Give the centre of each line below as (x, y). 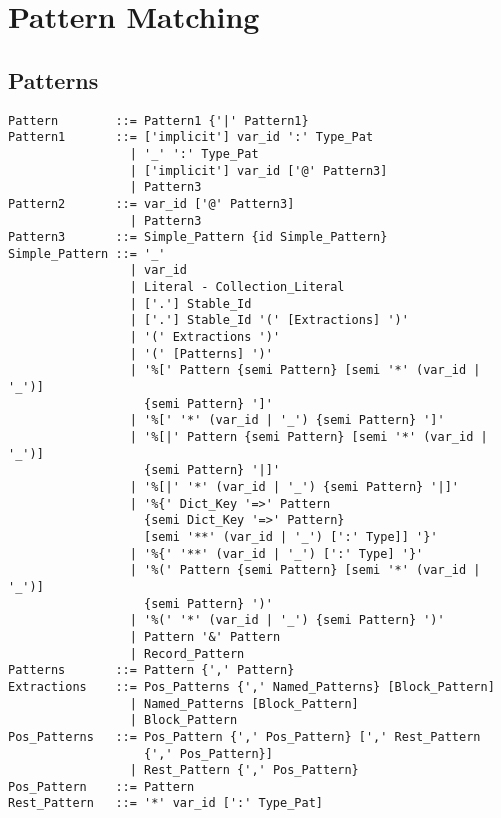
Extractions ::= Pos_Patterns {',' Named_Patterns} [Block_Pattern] (251, 686)
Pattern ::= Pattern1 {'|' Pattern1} (158, 120)
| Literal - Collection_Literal (237, 287)
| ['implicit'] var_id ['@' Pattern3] (258, 170)
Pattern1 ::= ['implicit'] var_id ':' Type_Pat (191, 137)
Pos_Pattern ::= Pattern (101, 786)
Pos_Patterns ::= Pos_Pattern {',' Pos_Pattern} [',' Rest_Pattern (244, 736)
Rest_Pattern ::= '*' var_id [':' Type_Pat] (165, 803)
